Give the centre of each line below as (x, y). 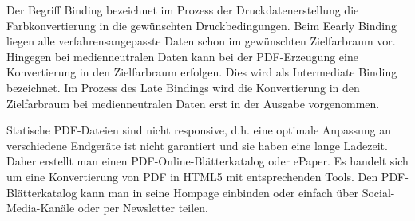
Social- (378, 192)
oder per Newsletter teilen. (143, 208)
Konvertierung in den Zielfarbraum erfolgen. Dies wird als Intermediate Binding (202, 72)
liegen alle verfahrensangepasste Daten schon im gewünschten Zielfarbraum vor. (201, 41)
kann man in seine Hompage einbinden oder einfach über (219, 192)
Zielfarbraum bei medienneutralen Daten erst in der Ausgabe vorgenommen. (193, 103)
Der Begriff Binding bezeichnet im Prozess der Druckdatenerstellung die (183, 10)
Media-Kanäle (41, 208)
